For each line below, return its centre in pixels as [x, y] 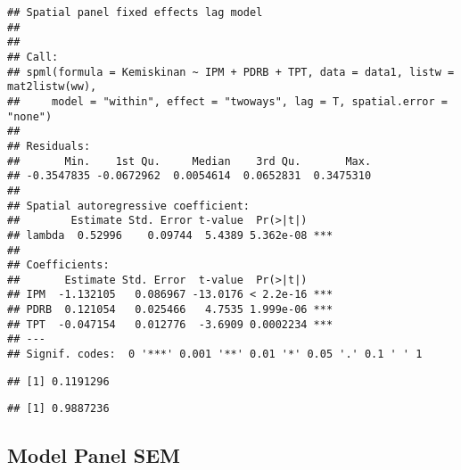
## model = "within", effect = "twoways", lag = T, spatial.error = [227, 101]
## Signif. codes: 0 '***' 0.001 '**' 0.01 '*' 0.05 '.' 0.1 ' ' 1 [215, 355]
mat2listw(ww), [52, 87]
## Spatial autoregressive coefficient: [129, 206]
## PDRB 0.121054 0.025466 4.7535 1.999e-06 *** [170, 310]
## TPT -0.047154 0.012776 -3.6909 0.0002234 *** [170, 324]
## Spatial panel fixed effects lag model [135, 12]
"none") [30, 116]
